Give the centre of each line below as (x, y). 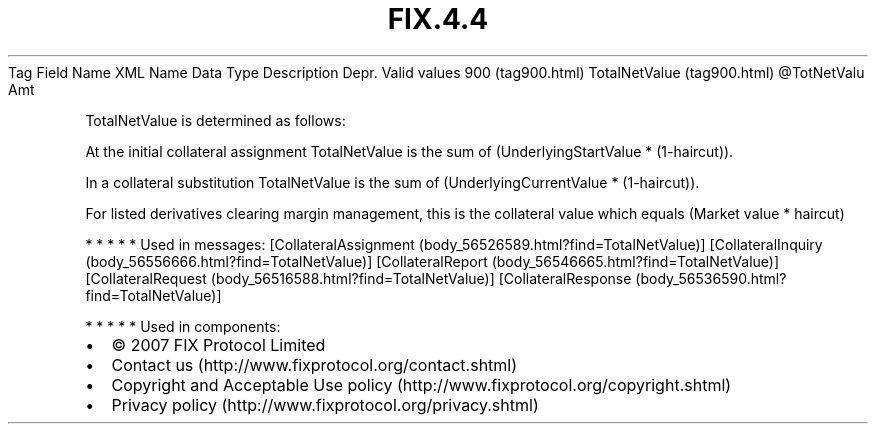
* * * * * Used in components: (183, 326)
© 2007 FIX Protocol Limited (218, 344)
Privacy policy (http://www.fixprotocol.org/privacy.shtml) (325, 404)
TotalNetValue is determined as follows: (215, 120)
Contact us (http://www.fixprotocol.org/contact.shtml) (314, 364)
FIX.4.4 (438, 19)
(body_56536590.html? (711, 278)
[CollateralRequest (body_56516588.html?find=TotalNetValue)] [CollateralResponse (358, 278)
